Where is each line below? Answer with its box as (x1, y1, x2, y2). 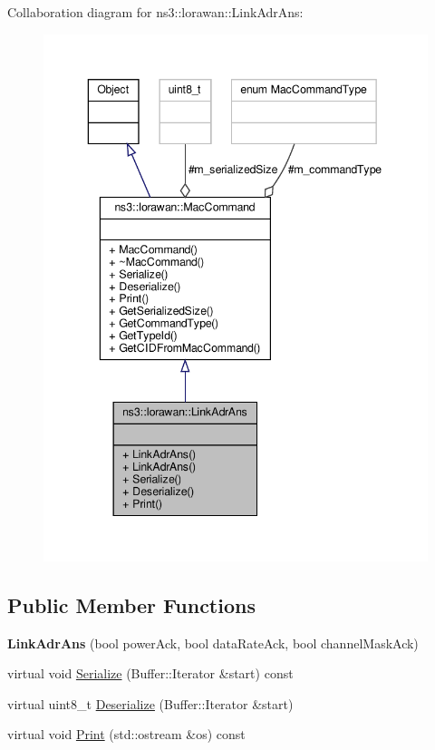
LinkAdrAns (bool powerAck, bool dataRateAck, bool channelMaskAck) (7, 633, 419, 652)
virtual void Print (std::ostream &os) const (7, 725, 246, 744)
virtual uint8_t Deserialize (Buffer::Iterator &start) (7, 694, 294, 713)
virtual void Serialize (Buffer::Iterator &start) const (7, 664, 294, 683)
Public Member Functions (7, 590, 256, 619)
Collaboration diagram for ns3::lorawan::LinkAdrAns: (7, 3, 304, 21)
